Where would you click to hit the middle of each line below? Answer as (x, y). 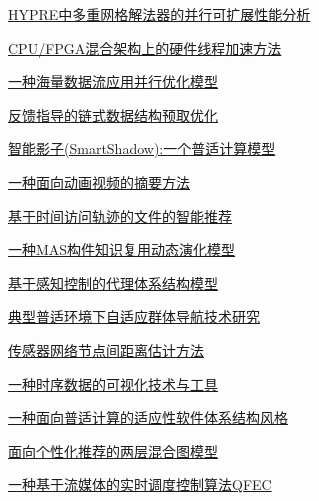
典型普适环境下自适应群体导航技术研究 (134, 316)
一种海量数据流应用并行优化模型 (113, 81)
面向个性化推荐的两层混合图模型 (113, 450)
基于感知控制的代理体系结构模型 (113, 282)
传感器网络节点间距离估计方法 (106, 349)
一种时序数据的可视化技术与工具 (113, 383)
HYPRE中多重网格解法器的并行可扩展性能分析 (159, 14)
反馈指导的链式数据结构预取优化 (113, 114)
